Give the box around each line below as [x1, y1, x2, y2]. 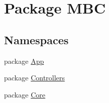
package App [4, 55, 44, 66]
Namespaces [4, 32, 69, 47]
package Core [4, 89, 45, 99]
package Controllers [4, 72, 65, 83]
